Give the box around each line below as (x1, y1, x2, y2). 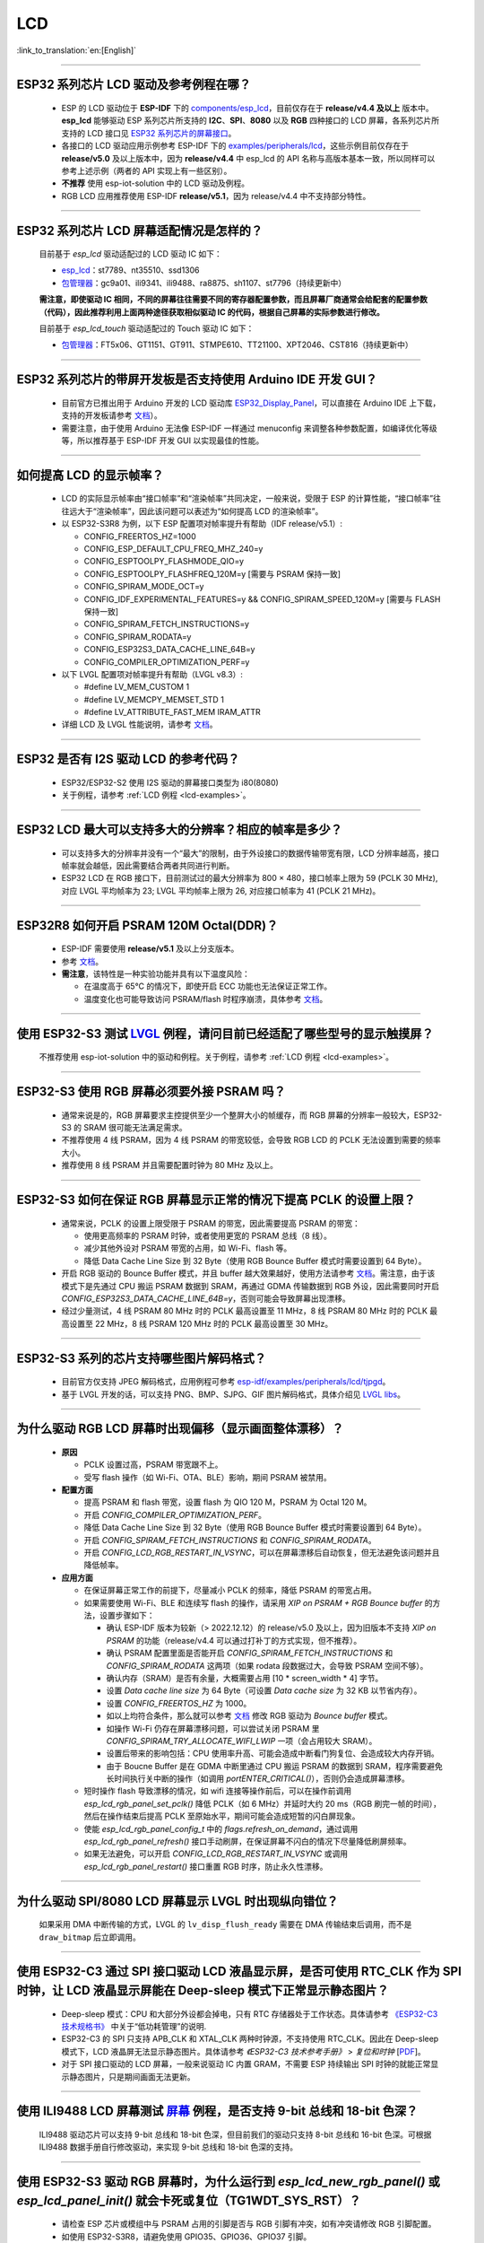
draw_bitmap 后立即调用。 (39, 1932, 141, 1942)
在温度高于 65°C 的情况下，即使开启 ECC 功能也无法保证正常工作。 (83, 981, 333, 991)
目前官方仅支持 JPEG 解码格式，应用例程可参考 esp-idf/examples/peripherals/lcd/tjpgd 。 (61, 1376, 391, 1387)
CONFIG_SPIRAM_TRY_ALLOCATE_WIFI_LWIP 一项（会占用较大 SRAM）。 (106, 1735, 377, 1746)
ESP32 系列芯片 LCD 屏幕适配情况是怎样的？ (16, 223, 264, 238)
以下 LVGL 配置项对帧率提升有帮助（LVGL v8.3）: (61, 668, 244, 679)
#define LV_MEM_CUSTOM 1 (83, 682, 190, 693)
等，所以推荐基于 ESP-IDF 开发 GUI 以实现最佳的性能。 (61, 435, 264, 446)
